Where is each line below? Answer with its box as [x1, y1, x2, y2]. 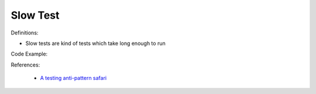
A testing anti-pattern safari [40, 75, 107, 82]
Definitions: [11, 29, 39, 36]
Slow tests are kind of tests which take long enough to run [25, 40, 166, 47]
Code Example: [11, 50, 48, 58]
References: [11, 61, 40, 68]
